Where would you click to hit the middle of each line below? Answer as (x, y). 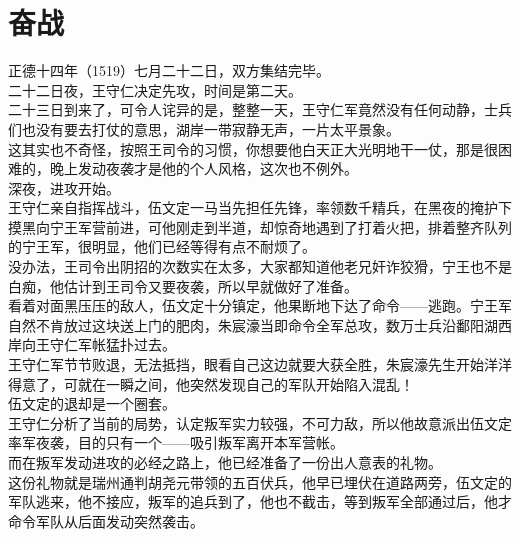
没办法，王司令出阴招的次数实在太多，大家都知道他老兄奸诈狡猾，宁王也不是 (260, 266)
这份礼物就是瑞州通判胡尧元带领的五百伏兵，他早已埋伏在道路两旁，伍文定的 (260, 481)
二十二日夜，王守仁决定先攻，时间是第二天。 (155, 89)
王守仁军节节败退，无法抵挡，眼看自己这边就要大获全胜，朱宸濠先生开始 (246, 364)
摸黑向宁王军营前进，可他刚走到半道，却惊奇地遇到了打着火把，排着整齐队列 (260, 226)
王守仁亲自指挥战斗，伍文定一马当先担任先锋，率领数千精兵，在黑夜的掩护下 (260, 207)
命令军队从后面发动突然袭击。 (106, 520)
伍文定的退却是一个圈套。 (92, 403)
